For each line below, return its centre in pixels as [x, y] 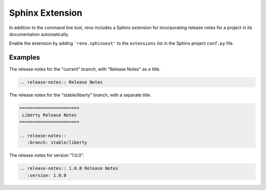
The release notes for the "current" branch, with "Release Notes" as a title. [85, 69]
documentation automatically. [39, 34]
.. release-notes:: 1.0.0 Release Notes [69, 168]
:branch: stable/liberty [57, 142]
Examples [25, 57]
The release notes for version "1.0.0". [47, 156]
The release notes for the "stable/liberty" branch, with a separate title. [80, 95]
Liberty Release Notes [50, 115]
